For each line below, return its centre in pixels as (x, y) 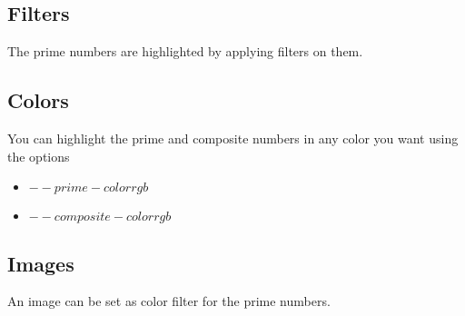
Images (41, 263)
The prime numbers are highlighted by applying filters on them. (185, 51)
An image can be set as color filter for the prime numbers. (169, 301)
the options (39, 156)
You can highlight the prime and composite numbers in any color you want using (233, 138)
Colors (38, 100)
